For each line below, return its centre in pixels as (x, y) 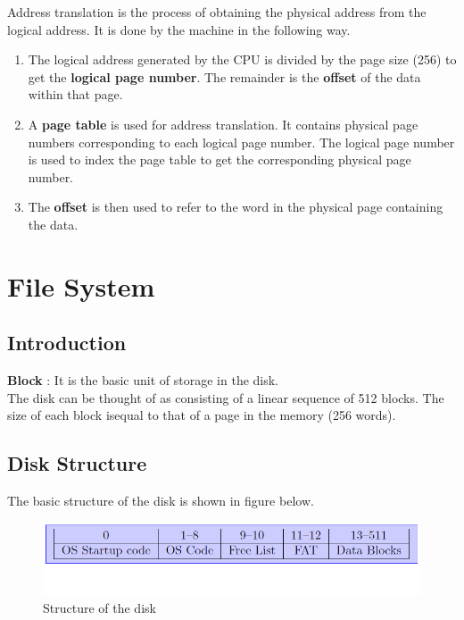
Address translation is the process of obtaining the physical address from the (217, 12)
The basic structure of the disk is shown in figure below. (161, 501)
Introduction (67, 343)
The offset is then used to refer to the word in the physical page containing (236, 207)
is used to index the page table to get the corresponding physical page (220, 159)
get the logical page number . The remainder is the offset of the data (224, 76)
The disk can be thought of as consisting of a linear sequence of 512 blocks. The (226, 397)
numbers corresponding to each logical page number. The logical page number (241, 142)
